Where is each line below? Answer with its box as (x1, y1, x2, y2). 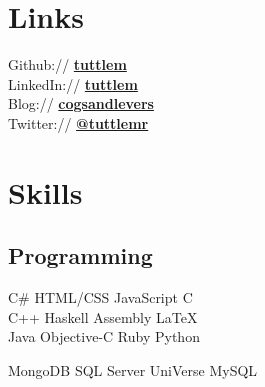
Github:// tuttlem (8, 54, 127, 75)
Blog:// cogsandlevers (8, 93, 154, 114)
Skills (8, 171, 83, 212)
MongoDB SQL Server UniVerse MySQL (8, 359, 258, 380)
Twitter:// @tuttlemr (8, 112, 149, 133)
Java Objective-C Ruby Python (8, 326, 200, 347)
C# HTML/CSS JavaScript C (8, 287, 193, 308)
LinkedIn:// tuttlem (8, 73, 138, 94)
